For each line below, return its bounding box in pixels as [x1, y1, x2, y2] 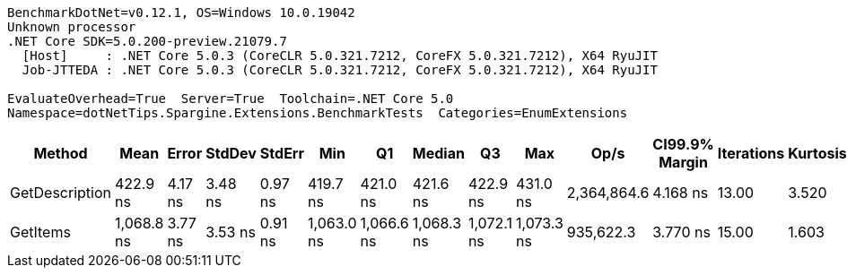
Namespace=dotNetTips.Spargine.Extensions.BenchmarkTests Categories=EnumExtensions [7, 106, 628, 120]
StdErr [259, 144, 304, 162]
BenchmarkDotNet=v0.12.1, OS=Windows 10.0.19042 [7, 5, 355, 20]
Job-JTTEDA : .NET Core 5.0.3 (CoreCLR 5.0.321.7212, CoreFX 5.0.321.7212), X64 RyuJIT [22, 63, 658, 77]
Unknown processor [7, 20, 136, 34]
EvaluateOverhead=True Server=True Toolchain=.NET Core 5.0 [7, 91, 454, 106]
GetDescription [10, 184, 111, 202]
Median [412, 144, 465, 162]
